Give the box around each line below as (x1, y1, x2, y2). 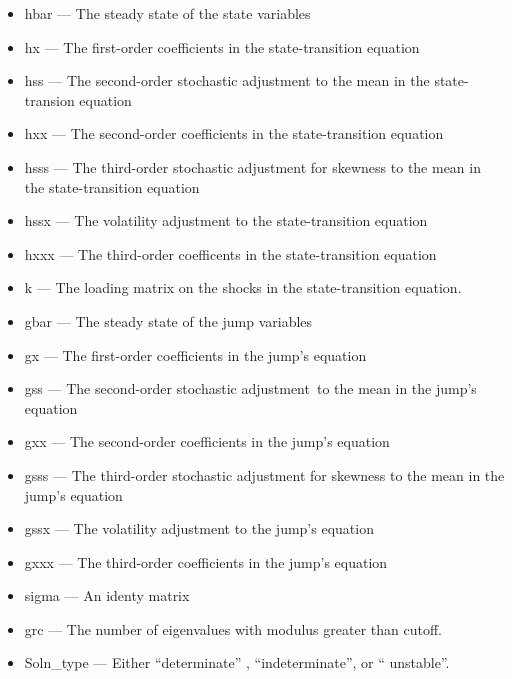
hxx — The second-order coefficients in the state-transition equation (24, 123, 444, 144)
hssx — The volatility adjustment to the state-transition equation (24, 210, 428, 231)
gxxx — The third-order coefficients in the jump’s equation (24, 551, 388, 572)
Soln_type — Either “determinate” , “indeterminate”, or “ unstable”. (24, 652, 450, 673)
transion (24, 89, 75, 110)
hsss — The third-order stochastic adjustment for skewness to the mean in (24, 156, 481, 177)
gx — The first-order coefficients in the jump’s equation (24, 344, 367, 365)
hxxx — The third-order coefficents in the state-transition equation (24, 243, 437, 264)
